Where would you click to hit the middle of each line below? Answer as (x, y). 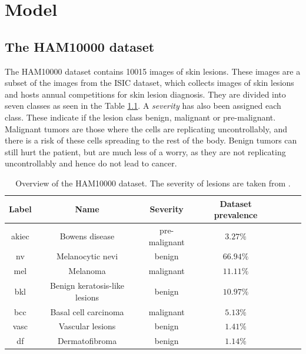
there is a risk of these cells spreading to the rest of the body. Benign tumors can (151, 140)
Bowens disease (87, 236)
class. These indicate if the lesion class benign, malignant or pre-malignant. (140, 117)
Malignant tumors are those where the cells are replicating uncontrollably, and (146, 128)
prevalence (236, 215)
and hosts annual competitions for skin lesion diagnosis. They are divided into (145, 94)
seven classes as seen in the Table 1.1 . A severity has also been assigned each (143, 106)
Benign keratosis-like (87, 285)
